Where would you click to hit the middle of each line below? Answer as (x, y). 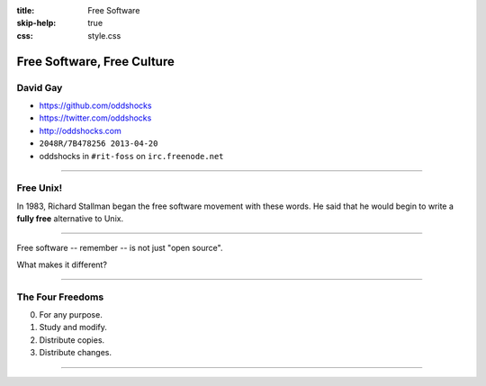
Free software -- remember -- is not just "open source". (120, 248)
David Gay (40, 87)
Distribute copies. (72, 340)
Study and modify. (73, 328)
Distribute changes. (76, 353)
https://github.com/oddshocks (95, 105)
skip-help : (36, 23)
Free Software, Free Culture (95, 62)
